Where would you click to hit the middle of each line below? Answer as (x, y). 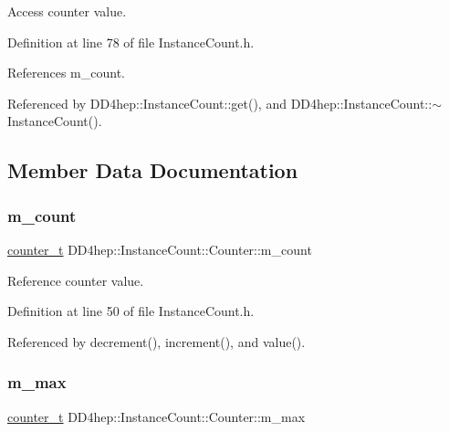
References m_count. (67, 73)
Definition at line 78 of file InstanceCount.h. (131, 42)
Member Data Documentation (153, 170)
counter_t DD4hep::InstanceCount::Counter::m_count (160, 249)
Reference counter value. (76, 280)
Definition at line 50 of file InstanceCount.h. (131, 311)
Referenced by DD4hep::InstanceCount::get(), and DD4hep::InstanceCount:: (220, 103)
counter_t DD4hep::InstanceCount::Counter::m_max (157, 416)
